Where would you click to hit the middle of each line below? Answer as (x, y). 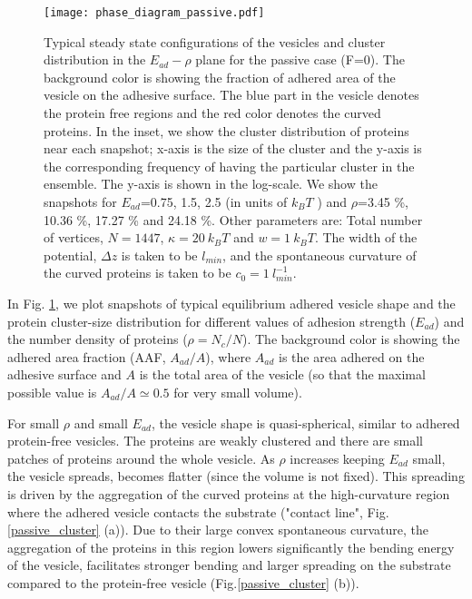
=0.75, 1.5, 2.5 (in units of (214, 201)
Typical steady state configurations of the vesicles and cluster (215, 41)
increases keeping (337, 458)
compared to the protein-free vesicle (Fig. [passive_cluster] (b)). (183, 582)
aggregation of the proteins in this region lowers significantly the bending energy (231, 547)
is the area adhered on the (352, 356)
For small (34, 422)
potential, (70, 255)
